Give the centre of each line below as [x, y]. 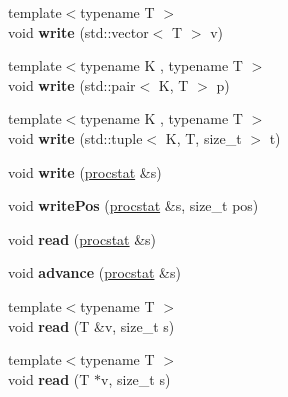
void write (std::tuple [75, 137]
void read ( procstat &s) [82, 238]
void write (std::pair [72, 84]
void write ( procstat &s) [85, 171]
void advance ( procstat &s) [94, 272]
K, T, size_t [203, 137]
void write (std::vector [78, 31]
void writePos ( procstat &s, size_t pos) [133, 205]
